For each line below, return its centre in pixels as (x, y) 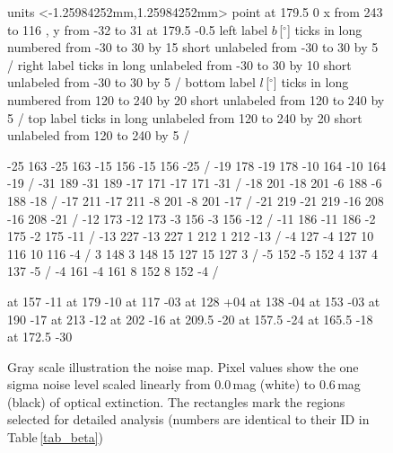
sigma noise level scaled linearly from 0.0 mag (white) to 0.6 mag (184, 384)
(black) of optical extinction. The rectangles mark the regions (176, 401)
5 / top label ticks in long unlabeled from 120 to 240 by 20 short (185, 117)
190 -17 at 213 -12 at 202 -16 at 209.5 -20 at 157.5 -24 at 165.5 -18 (190, 319)
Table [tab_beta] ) (55, 437)
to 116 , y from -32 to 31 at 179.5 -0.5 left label (138, 29)
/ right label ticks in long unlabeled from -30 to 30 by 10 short (179, 64)
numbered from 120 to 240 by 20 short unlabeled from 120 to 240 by (196, 99)
